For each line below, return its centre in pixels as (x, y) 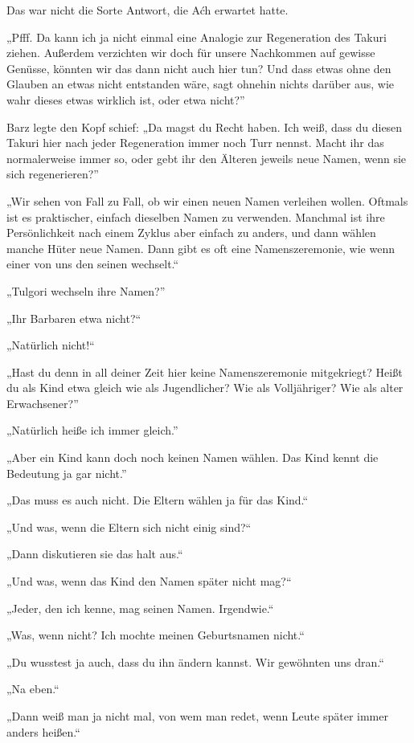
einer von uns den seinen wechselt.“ (93, 264)
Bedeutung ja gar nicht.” (67, 473)
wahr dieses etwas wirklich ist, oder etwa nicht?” (126, 99)
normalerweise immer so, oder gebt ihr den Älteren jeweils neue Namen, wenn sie (207, 158)
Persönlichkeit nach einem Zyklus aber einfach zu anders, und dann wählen (191, 233)
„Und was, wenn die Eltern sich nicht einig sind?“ (129, 527)
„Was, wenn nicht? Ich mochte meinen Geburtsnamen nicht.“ (156, 635)
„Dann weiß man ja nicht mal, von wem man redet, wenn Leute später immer (197, 716)
